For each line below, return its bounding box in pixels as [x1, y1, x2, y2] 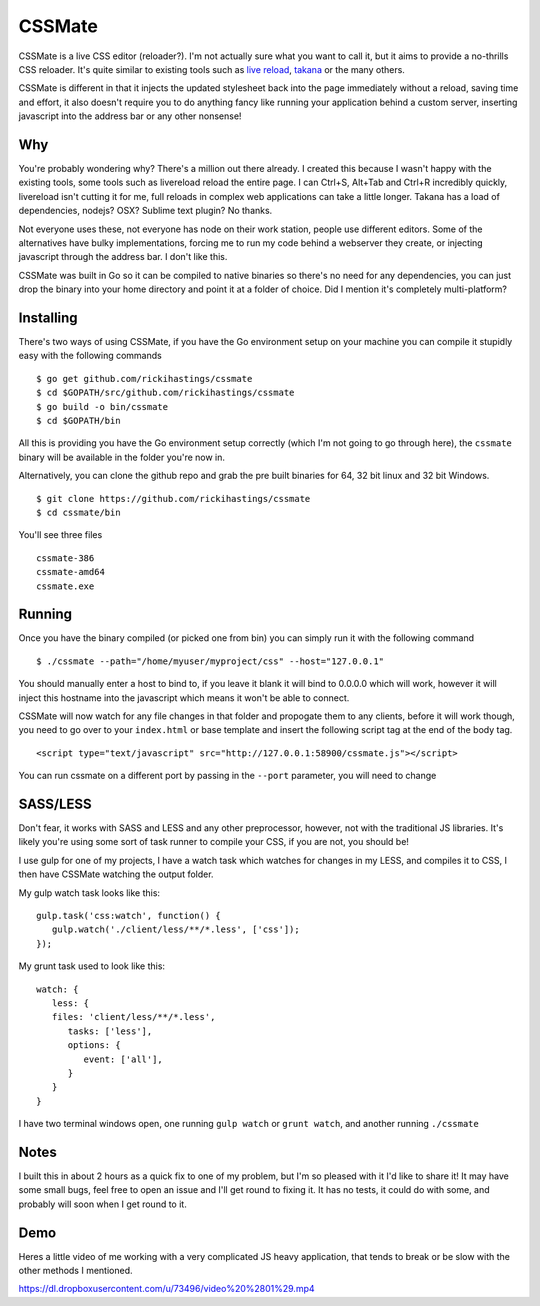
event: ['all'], [83, 1053, 164, 1065]
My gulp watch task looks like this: [18, 886, 160, 899]
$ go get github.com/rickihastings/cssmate [36, 373, 253, 384]
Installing [18, 309, 79, 326]
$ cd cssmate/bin [36, 506, 121, 518]
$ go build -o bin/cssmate [36, 401, 169, 412]
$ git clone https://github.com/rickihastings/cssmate [36, 493, 311, 504]
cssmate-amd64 [36, 566, 105, 578]
